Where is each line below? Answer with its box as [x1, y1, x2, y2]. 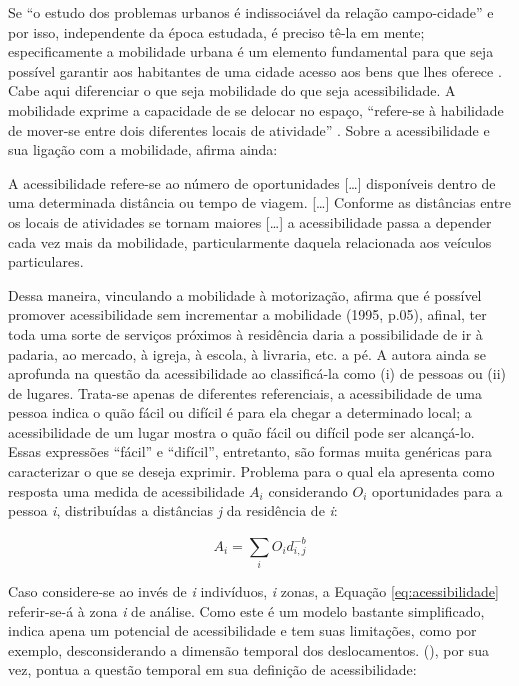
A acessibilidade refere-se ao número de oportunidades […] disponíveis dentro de [8, 172, 496, 193]
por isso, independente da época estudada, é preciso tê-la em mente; [8, 21, 425, 42]
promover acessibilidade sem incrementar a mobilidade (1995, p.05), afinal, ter [8, 304, 487, 325]
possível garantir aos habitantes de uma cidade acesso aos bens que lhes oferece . [8, 60, 502, 81]
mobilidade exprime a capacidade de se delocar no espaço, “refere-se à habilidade [8, 99, 504, 120]
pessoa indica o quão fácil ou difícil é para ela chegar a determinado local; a [8, 402, 472, 423]
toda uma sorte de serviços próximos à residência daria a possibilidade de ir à [8, 323, 483, 344]
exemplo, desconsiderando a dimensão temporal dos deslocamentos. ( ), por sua [8, 639, 489, 660]
